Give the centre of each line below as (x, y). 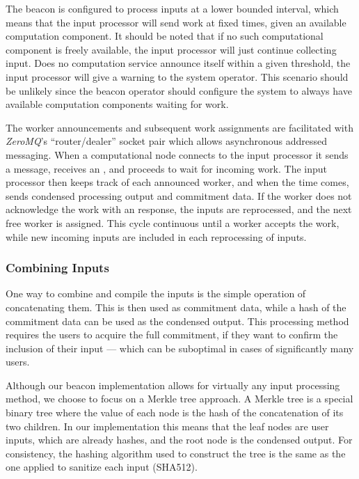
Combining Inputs (57, 268)
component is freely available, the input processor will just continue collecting (171, 49)
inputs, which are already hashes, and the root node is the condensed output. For (179, 440)
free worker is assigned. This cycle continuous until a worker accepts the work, (173, 222)
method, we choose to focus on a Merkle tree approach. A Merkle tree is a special (179, 399)
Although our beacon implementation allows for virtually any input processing (173, 385)
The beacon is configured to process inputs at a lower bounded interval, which (172, 8)
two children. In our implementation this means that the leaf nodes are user (167, 426)
